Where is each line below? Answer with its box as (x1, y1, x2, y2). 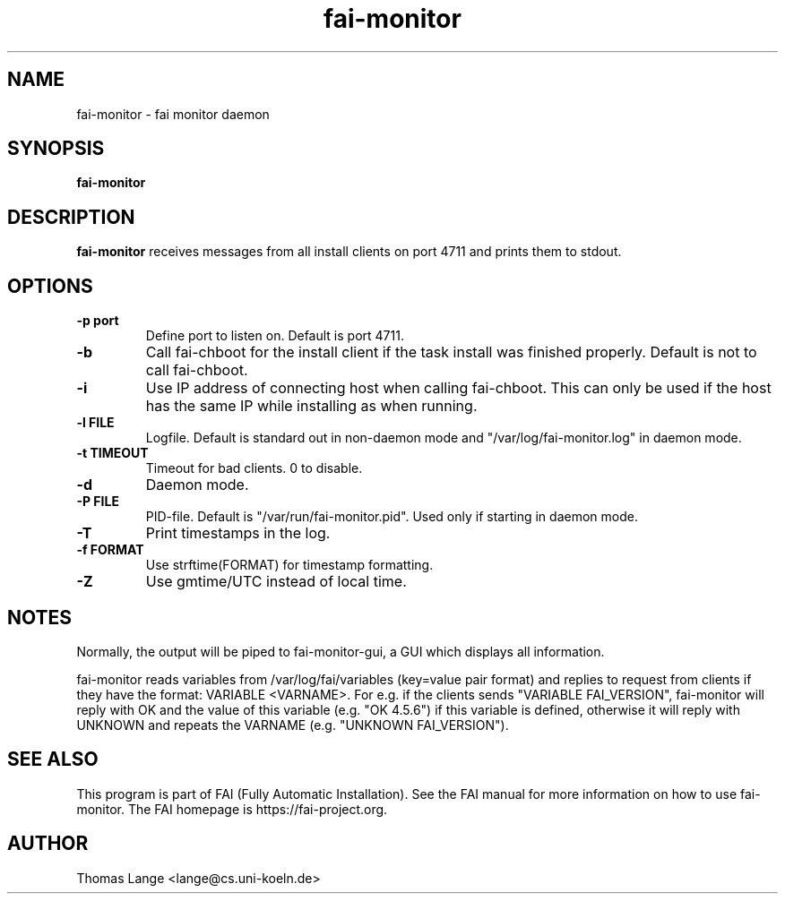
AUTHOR (7, 832, 89, 855)
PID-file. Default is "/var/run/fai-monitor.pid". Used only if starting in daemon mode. (145, 509, 638, 525)
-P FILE (76, 493, 119, 510)
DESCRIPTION (7, 205, 135, 228)
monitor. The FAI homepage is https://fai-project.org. (76, 801, 388, 817)
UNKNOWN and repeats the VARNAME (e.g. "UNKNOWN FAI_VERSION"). (76, 717, 509, 733)
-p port (76, 313, 119, 329)
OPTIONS (7, 274, 93, 297)
